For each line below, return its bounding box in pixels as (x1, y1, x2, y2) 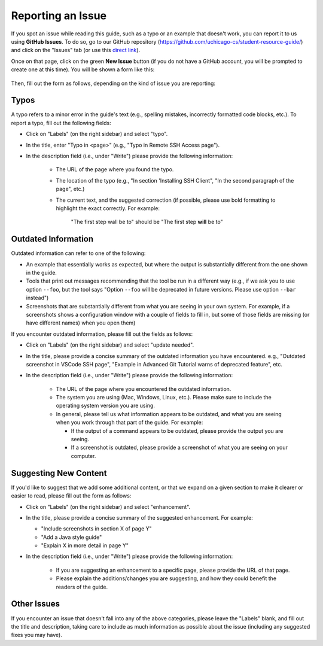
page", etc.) (56, 186, 85, 193)
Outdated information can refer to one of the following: (11, 250, 146, 257)
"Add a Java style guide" (41, 533, 102, 541)
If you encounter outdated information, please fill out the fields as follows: (11, 330, 193, 338)
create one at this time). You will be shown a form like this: (11, 66, 155, 73)
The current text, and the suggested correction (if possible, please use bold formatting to (56, 196, 276, 204)
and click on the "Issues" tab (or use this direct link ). (11, 47, 141, 54)
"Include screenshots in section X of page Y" (41, 525, 152, 532)
